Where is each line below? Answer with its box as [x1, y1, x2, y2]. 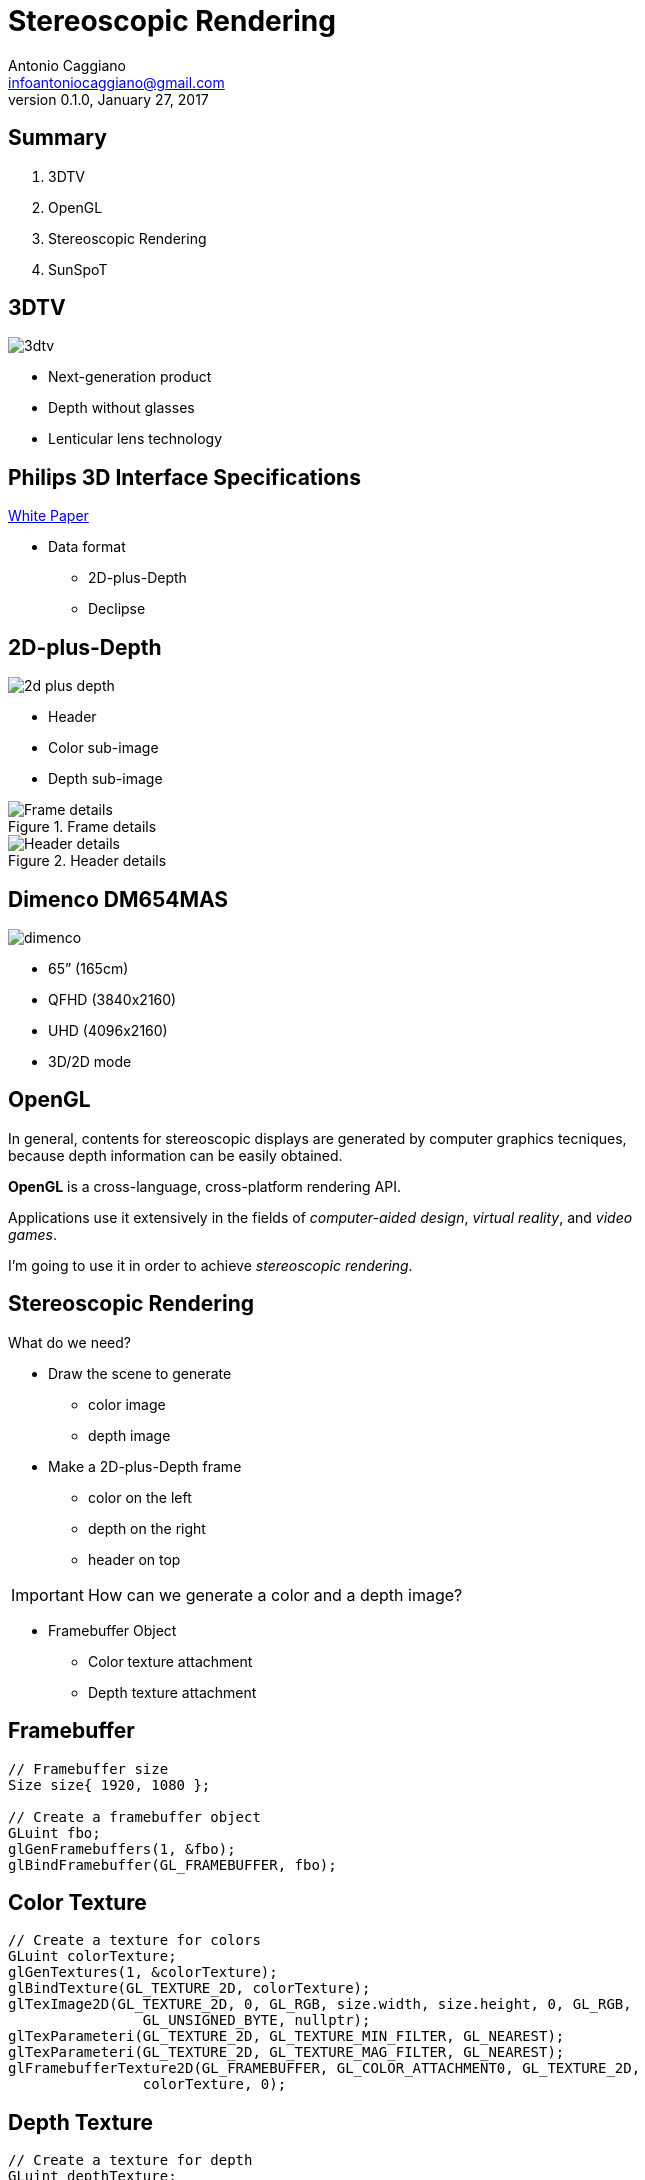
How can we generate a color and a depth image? [87, 1584, 463, 1605]
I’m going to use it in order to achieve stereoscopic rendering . [8, 1256, 413, 1274]
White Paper [8, 507, 89, 525]
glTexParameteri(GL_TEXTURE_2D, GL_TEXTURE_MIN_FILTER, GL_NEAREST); [8, 2028, 565, 2045]
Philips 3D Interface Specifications [8, 464, 361, 490]
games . [8, 1225, 57, 1243]
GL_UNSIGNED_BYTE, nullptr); [142, 2012, 371, 2029]
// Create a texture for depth [8, 2152, 253, 2169]
